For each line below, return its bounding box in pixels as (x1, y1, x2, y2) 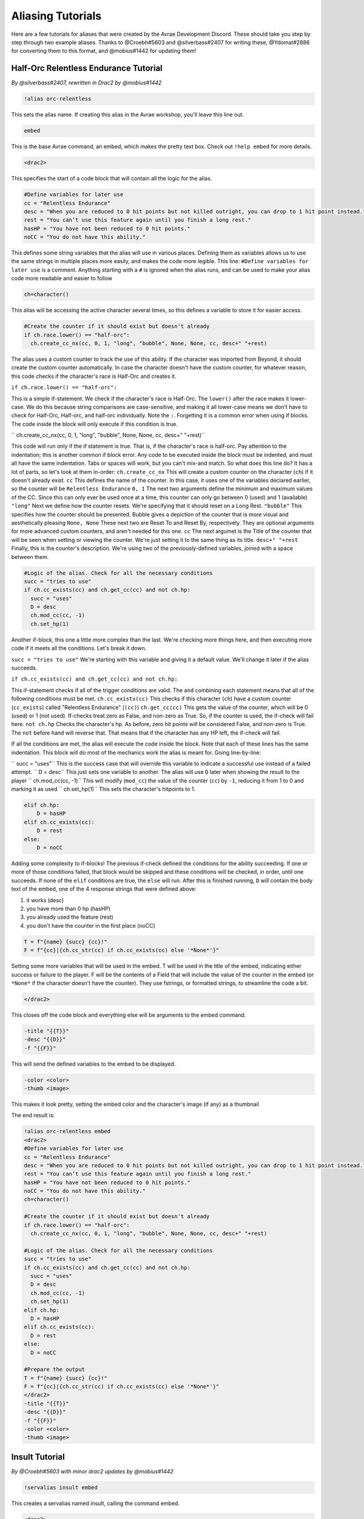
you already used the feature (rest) (26, 913, 113, 921)
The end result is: (11, 1112, 55, 1119)
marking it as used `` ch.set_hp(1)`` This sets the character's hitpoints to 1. (11, 786, 196, 793)
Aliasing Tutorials (11, 9, 102, 22)
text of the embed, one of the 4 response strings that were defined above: (11, 885, 197, 893)
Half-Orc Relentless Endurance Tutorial (11, 63, 163, 74)
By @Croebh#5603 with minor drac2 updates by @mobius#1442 (11, 1467, 174, 1475)
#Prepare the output (24, 1366, 85, 1373)
